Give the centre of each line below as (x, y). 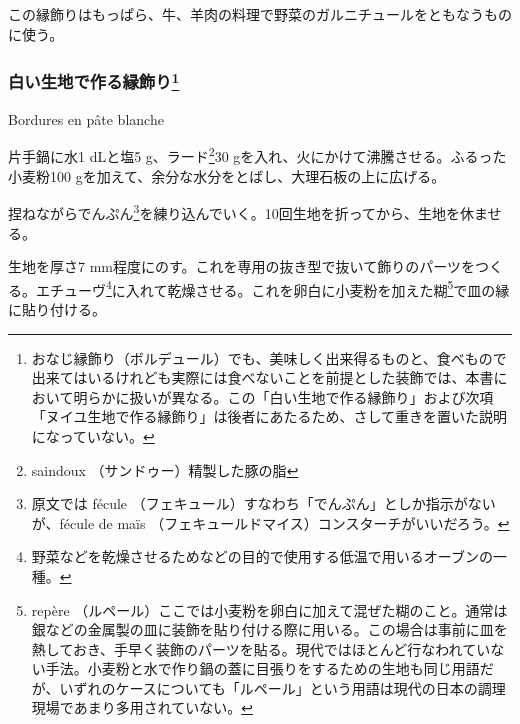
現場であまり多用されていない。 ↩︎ (142, 707)
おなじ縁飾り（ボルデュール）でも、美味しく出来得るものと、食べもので (269, 357)
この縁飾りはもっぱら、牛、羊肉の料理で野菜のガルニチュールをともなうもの (260, 14)
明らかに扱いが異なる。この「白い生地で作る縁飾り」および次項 (283, 396)
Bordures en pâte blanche (86, 118)
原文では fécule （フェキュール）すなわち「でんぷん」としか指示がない (263, 503)
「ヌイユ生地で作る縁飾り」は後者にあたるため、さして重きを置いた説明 (269, 416)
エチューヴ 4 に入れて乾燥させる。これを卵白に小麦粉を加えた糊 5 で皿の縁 (272, 288)
